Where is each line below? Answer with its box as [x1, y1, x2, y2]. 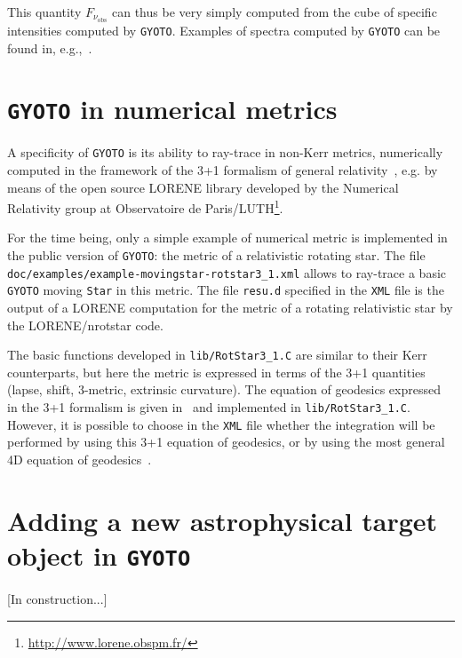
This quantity [7, 3, 82, 20]
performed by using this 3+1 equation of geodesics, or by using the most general [7, 432, 445, 451]
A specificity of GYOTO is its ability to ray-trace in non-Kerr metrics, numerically [7, 143, 443, 162]
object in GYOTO [7, 536, 191, 573]
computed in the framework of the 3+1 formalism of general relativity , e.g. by [7, 161, 438, 179]
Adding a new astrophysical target [7, 502, 438, 538]
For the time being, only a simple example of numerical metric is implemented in [7, 228, 448, 247]
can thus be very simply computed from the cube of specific [112, 3, 437, 20]
